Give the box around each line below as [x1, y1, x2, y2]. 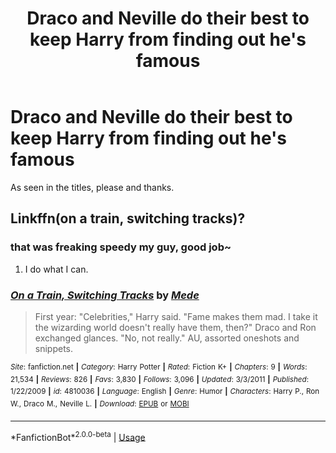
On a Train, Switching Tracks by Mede [10, 288, 200, 302]
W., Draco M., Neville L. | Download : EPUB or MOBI [10, 398, 190, 409]
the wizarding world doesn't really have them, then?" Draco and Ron [34, 321, 317, 333]
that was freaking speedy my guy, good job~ [10, 240, 232, 254]
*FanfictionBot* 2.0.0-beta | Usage [10, 429, 146, 443]
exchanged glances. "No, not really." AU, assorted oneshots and [34, 332, 300, 344]
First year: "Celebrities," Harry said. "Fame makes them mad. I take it [34, 310, 318, 322]
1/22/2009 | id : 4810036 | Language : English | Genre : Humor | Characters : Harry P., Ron [10, 387, 320, 397]
